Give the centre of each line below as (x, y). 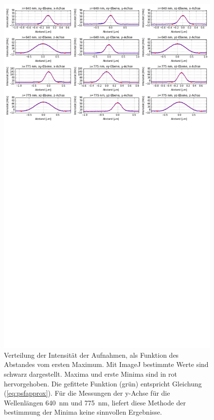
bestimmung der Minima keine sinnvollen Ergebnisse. (83, 412)
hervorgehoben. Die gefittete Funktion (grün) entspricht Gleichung (103, 383)
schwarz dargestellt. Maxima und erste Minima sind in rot (90, 374)
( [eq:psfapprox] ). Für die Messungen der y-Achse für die (87, 393)
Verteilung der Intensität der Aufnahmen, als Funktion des (91, 355)
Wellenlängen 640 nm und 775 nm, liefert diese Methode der (95, 402)
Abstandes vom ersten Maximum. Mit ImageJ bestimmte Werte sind (106, 364)
